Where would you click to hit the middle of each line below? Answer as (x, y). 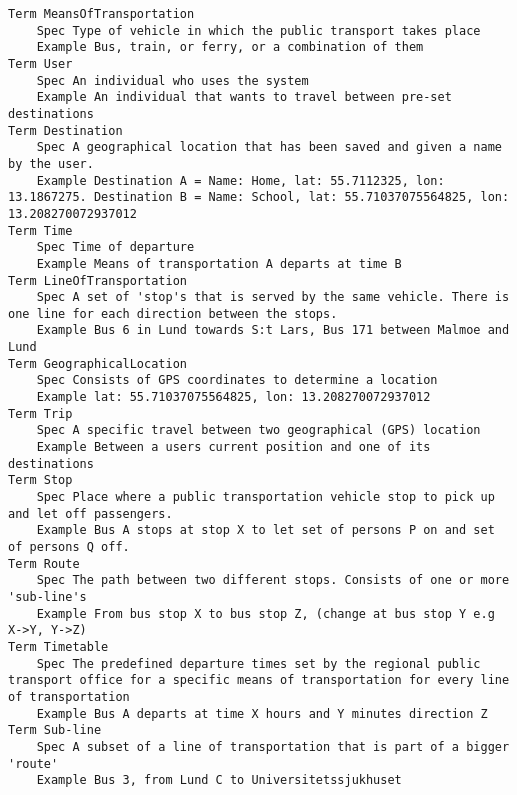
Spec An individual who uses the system (172, 80)
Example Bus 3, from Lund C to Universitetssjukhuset (219, 780)
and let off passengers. (90, 513)
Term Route (44, 563)
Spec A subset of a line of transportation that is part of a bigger (273, 746)
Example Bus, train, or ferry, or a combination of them (230, 47)
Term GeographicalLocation (97, 363)
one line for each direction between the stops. (173, 313)
